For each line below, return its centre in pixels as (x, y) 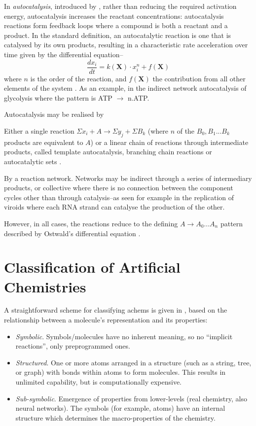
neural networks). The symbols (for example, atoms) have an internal (120, 408)
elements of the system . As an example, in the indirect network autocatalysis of (125, 88)
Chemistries (45, 286)
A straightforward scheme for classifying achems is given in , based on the (116, 310)
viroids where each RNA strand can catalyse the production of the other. (114, 207)
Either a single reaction (39, 131)
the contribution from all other (199, 78)
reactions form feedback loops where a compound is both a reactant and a (116, 25)
